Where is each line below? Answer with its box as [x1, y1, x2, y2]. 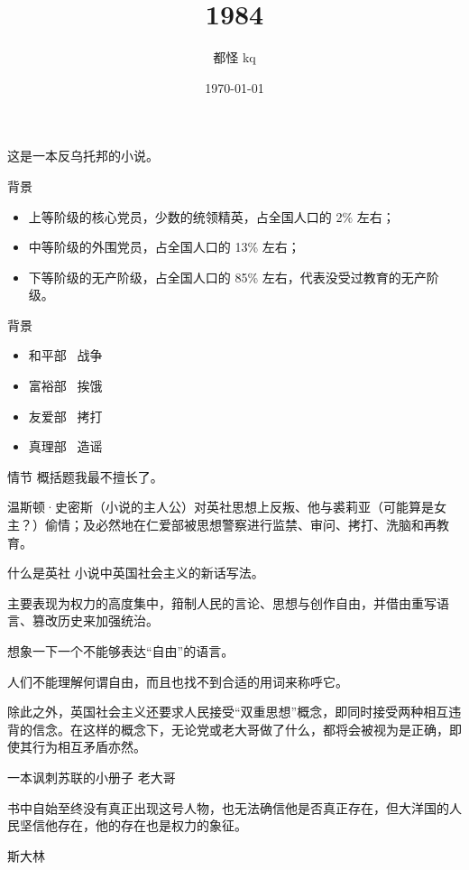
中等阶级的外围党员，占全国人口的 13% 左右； [28, 237, 300, 256]
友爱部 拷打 [28, 406, 103, 425]
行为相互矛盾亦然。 [32, 737, 146, 756]
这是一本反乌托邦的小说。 [7, 146, 159, 165]
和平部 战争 [28, 346, 103, 365]
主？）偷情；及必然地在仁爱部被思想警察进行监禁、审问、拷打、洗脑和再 [7, 515, 437, 534]
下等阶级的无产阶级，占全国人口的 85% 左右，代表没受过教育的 [28, 267, 401, 286]
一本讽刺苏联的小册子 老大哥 [7, 767, 176, 786]
